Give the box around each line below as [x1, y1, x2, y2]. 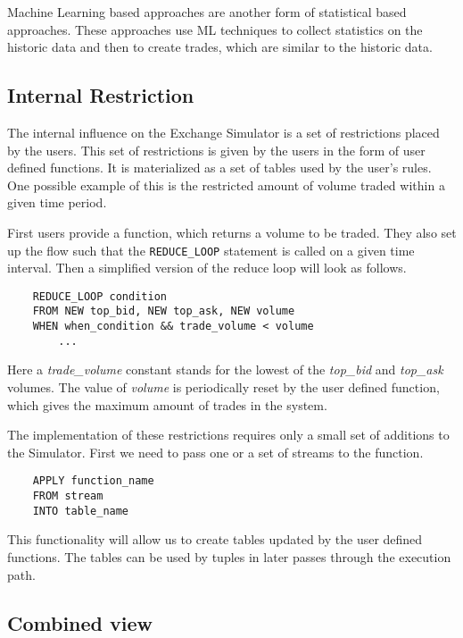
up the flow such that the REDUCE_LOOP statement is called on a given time [7, 240, 415, 259]
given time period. [7, 193, 107, 212]
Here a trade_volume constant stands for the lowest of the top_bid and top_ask [7, 360, 443, 379]
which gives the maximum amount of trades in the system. [7, 395, 327, 414]
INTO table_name [32, 504, 129, 517]
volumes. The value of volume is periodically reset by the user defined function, [7, 378, 440, 397]
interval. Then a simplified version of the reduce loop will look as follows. [7, 258, 407, 277]
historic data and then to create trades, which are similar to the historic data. [7, 38, 433, 56]
